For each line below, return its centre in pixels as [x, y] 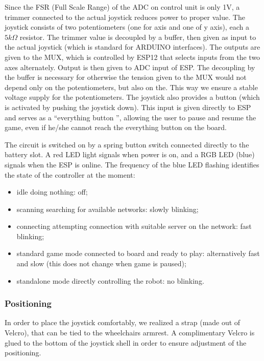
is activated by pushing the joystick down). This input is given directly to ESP [128, 107]
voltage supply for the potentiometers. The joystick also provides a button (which [132, 97]
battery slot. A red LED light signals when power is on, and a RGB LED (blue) [130, 154]
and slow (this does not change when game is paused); [101, 263]
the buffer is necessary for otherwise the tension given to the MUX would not [126, 77]
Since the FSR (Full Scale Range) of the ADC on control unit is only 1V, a [122, 7]
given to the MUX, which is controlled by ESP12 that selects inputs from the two [133, 57]
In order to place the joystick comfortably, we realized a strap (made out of [123, 322]
